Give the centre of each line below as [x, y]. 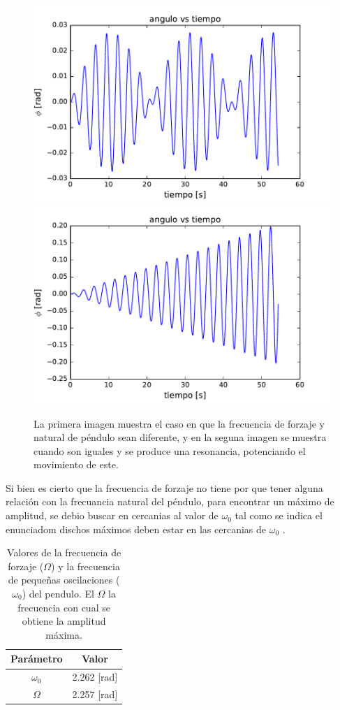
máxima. [64, 634]
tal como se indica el [279, 515]
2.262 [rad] [95, 677]
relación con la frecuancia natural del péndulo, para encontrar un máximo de [170, 501]
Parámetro [37, 659]
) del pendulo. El [58, 594]
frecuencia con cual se [64, 607]
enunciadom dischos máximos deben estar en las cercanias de [136, 529]
